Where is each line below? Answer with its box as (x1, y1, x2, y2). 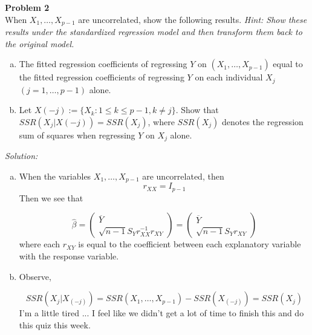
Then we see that (19, 191, 83, 204)
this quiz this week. (19, 318, 91, 331)
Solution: (5, 149, 38, 162)
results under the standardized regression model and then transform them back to (5, 25, 302, 38)
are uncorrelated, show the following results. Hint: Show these (78, 13, 307, 25)
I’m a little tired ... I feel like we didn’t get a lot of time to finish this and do (19, 307, 304, 319)
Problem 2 (5, 1, 50, 13)
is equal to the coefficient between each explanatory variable (78, 238, 301, 250)
